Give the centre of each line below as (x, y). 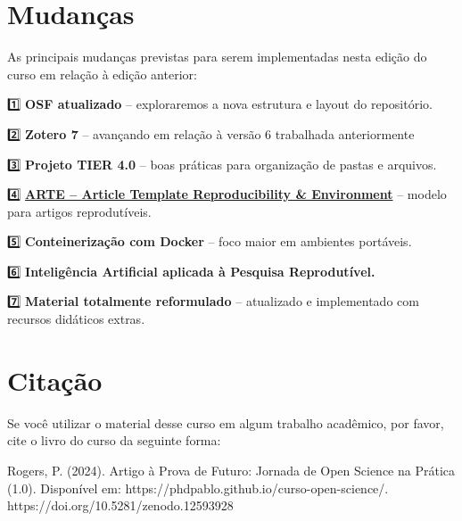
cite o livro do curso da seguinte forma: (114, 440)
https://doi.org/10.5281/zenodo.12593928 (120, 505)
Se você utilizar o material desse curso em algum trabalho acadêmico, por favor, (226, 422)
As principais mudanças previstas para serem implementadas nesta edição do (217, 57)
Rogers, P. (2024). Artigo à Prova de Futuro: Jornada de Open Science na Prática (231, 470)
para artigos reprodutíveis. (79, 211)
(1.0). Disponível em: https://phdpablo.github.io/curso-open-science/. (198, 488)
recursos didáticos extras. (76, 319)
